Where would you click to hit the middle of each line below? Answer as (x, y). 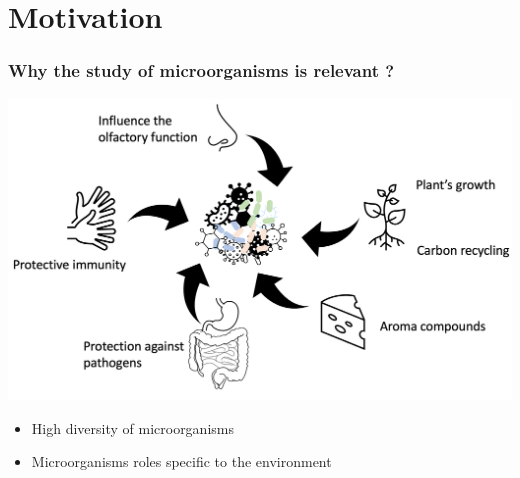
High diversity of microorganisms (132, 427)
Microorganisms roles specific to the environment (181, 461)
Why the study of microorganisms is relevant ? (201, 70)
